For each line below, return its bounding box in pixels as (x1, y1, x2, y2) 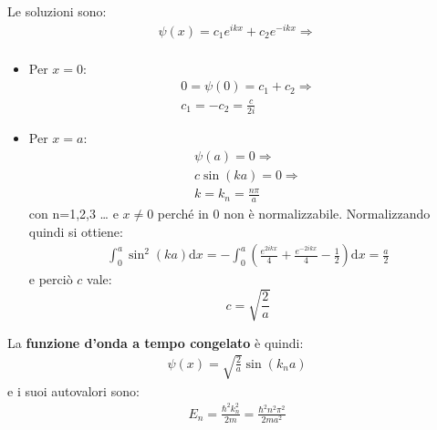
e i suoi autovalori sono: (7, 381, 140, 400)
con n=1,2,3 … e (28, 204, 119, 223)
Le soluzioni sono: (7, 2, 107, 20)
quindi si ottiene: (28, 221, 123, 241)
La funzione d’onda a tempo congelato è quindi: (7, 333, 304, 352)
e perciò (28, 270, 73, 289)
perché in (157, 204, 209, 223)
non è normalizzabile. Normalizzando (224, 204, 431, 223)
